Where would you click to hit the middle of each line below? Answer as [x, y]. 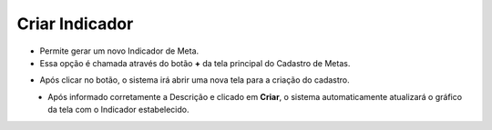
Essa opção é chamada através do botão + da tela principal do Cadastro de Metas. [195, 63]
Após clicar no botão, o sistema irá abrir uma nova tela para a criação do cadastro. [195, 80]
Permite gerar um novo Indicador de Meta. [119, 51]
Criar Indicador [75, 24]
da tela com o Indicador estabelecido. [118, 110]
